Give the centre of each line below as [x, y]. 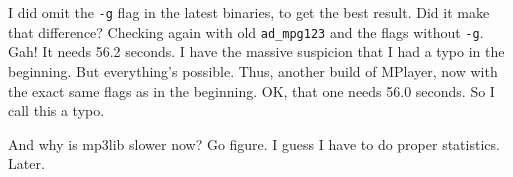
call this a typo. [56, 110]
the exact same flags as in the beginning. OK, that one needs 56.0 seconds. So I [251, 90]
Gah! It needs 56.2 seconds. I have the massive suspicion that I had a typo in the [256, 51]
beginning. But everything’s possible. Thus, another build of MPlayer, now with [253, 70]
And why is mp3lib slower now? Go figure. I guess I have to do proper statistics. [254, 143]
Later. [26, 163]
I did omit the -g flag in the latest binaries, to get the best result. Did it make [249, 12]
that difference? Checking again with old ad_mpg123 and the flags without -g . [246, 31]
